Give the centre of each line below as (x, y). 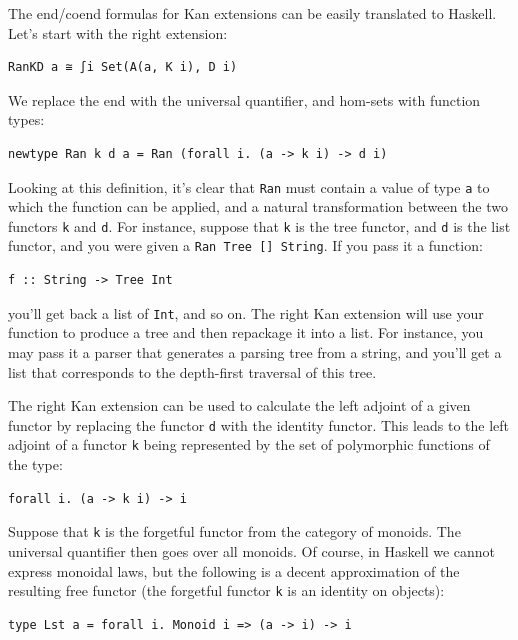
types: (26, 119)
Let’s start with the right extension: (118, 32)
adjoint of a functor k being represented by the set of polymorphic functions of (249, 444)
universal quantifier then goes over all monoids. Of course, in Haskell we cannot (252, 550)
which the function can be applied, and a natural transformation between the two (258, 206)
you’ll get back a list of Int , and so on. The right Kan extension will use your (246, 312)
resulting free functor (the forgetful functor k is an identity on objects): (226, 590)
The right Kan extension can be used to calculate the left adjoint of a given (239, 405)
